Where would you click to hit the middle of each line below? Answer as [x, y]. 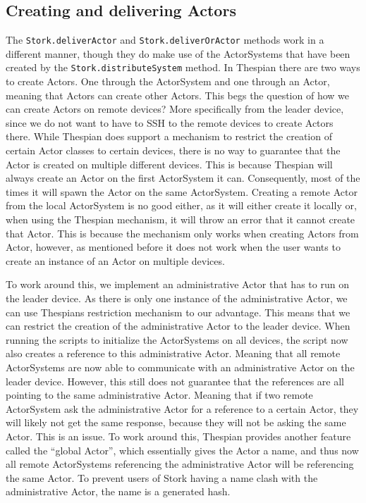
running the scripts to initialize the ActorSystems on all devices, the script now [177, 339]
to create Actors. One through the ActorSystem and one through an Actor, [168, 81]
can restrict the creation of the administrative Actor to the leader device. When [178, 326]
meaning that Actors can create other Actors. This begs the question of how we [177, 95]
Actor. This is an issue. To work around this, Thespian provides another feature [178, 436]
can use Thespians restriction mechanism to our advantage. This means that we [178, 312]
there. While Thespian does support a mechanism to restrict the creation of [169, 136]
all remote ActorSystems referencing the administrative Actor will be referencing [180, 464]
